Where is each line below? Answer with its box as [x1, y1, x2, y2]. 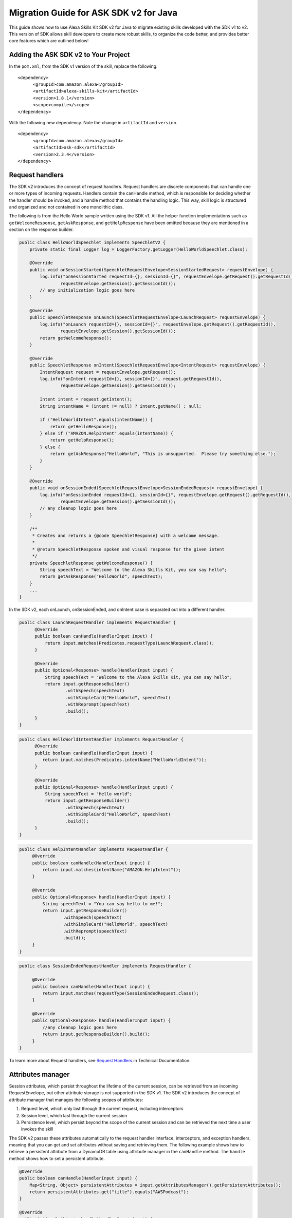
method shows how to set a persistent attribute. [9, 1155, 105, 1161]
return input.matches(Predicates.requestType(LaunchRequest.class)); [44, 640, 215, 646]
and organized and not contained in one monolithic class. [9, 204, 124, 209]
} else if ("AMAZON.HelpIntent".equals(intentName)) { [39, 431, 174, 436]
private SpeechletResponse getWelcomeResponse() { [29, 560, 153, 566]
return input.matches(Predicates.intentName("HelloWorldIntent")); [42, 757, 207, 762]
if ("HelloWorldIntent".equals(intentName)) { [39, 417, 153, 422]
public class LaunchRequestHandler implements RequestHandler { [19, 620, 176, 626]
